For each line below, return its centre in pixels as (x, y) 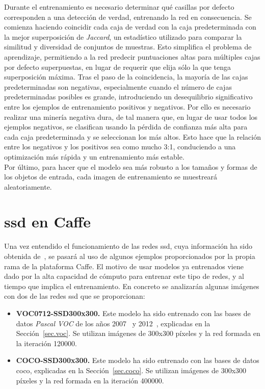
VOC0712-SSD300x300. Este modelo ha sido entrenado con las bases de (133, 313)
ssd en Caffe (47, 222)
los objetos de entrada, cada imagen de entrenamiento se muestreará (111, 177)
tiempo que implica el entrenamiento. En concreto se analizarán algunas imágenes (132, 286)
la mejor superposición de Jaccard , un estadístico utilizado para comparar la (123, 36)
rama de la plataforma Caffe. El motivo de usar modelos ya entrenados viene (124, 266)
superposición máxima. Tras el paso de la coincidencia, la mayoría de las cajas (126, 77)
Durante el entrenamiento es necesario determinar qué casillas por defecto (119, 7)
